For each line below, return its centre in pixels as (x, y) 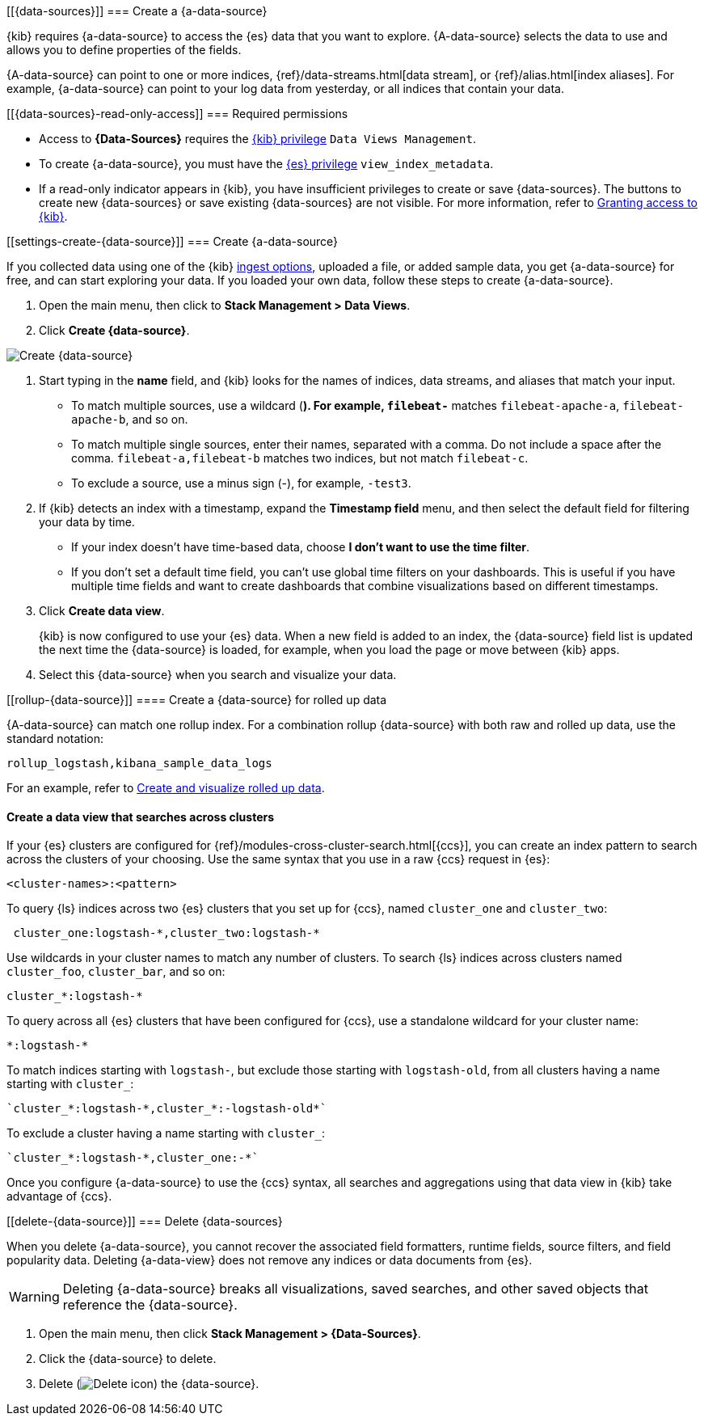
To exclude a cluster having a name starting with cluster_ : (166, 1133)
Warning (34, 1297)
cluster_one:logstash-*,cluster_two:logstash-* (167, 933)
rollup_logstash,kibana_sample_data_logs (139, 763)
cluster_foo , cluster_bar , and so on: (116, 972)
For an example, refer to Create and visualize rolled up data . (166, 788)
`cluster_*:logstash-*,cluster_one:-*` (133, 1158)
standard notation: (55, 738)
